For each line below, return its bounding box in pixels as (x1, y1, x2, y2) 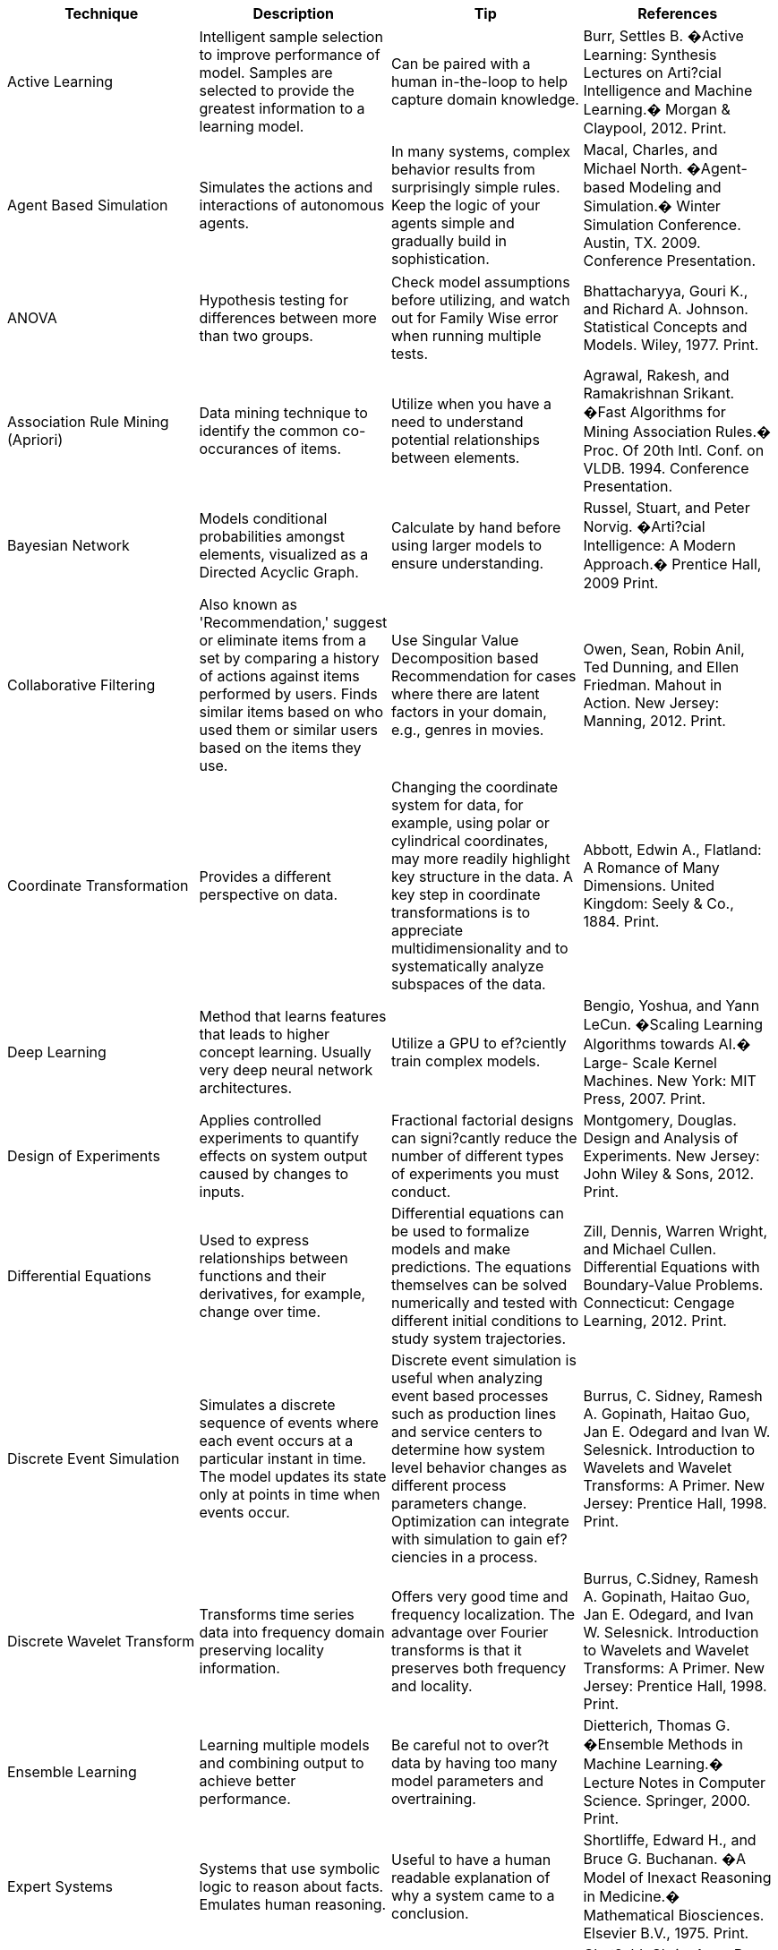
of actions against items (199, 667, 360, 685)
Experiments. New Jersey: (583, 1147, 760, 1165)
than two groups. (199, 327, 313, 345)
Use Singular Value (391, 631, 519, 649)
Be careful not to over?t (391, 1736, 550, 1754)
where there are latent (391, 685, 540, 703)
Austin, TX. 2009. (583, 234, 701, 252)
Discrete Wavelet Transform (7, 1632, 195, 1650)
